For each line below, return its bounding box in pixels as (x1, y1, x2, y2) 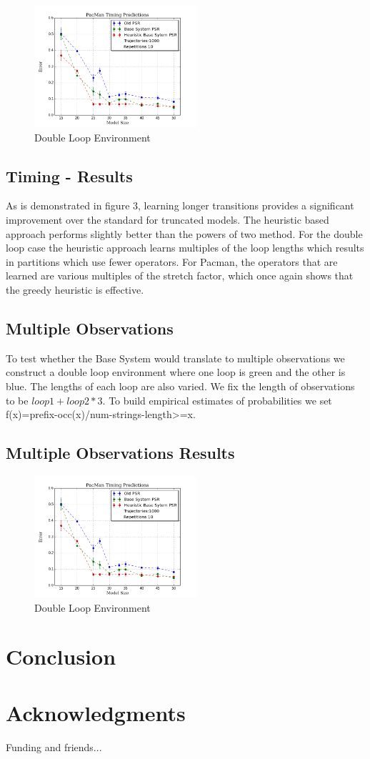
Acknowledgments (6, 698, 186, 727)
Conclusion (6, 642, 116, 671)
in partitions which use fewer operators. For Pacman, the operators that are (6, 254, 338, 269)
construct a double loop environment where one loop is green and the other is (6, 364, 346, 379)
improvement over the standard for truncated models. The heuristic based (6, 212, 329, 227)
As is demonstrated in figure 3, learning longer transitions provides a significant (6, 198, 354, 213)
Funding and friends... (6, 739, 102, 754)
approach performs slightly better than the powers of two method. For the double (6, 226, 363, 241)
